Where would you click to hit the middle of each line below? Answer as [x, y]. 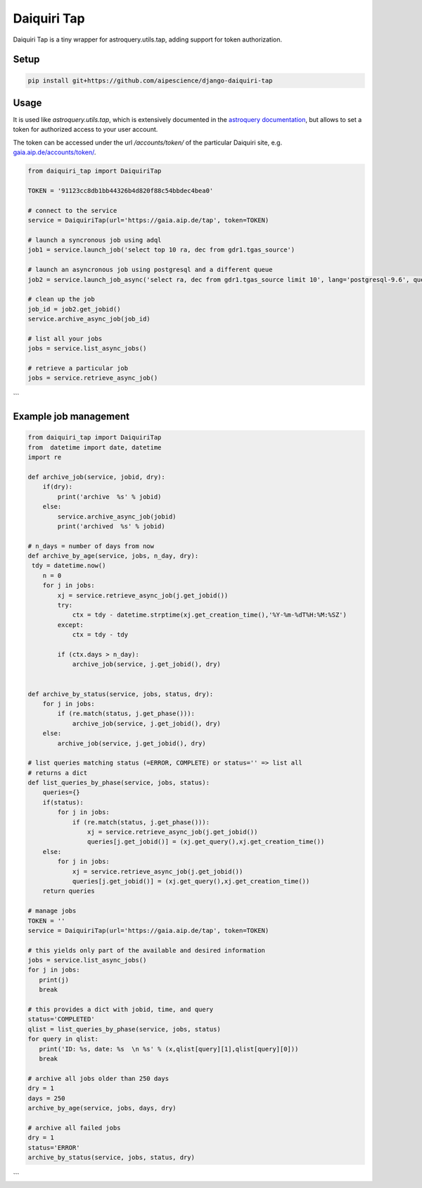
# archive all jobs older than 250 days [98, 1078]
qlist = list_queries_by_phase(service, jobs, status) [124, 1029]
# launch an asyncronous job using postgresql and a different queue [150, 270]
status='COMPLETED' [61, 1019]
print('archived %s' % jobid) [111, 526]
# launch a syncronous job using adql [95, 240]
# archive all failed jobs [74, 1128]
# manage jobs [52, 911]
